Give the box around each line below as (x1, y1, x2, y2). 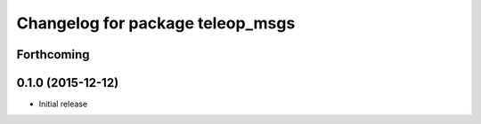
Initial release (38, 98, 88, 110)
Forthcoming (16, 47, 90, 62)
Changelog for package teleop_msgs (16, 13, 296, 33)
